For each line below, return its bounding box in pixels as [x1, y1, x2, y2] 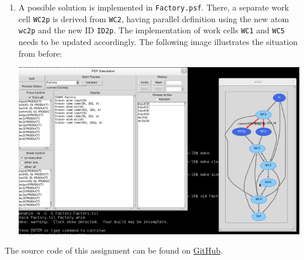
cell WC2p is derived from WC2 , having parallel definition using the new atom [18, 12, 289, 25]
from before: [18, 47, 63, 59]
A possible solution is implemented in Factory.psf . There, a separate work [18, 1, 289, 13]
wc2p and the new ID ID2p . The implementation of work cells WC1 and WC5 [18, 24, 285, 36]
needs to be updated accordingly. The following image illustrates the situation [18, 35, 298, 47]
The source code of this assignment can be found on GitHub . [5, 244, 223, 256]
